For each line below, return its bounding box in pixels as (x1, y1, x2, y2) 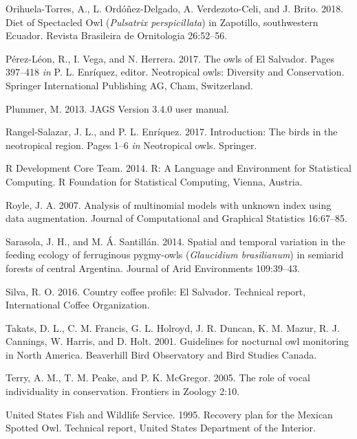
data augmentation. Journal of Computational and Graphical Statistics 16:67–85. (6, 211, 347, 225)
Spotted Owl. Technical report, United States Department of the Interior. (6, 420, 316, 435)
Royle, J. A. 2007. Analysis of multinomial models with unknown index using (6, 197, 332, 212)
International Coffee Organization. (6, 297, 150, 312)
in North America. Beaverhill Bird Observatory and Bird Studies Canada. (6, 347, 317, 361)
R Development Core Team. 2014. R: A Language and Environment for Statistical (6, 161, 351, 175)
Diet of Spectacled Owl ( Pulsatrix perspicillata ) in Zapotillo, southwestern (6, 14, 318, 29)
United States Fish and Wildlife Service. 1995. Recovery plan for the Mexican (6, 407, 333, 421)
